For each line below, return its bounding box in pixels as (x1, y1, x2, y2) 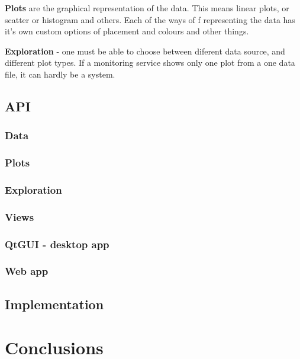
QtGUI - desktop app (5, 236, 109, 251)
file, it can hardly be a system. (5, 68, 115, 80)
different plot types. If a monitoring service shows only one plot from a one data (5, 56, 295, 69)
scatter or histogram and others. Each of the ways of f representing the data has (5, 13, 295, 25)
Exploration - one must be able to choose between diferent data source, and (5, 44, 285, 57)
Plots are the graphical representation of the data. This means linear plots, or (5, 2, 289, 14)
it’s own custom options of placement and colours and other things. (5, 25, 249, 37)
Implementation (5, 294, 104, 313)
